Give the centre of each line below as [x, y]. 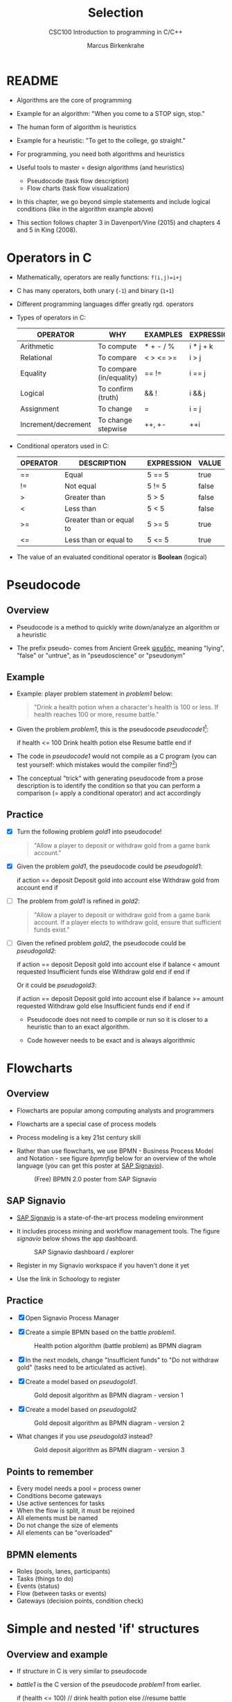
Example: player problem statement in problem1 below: [95, 694]
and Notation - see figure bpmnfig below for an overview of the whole [116, 1158]
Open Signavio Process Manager [72, 1318]
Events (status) [38, 1586]
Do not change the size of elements [67, 1526]
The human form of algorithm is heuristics [76, 127]
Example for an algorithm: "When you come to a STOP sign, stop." [111, 113]
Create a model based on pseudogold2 [81, 1410]
